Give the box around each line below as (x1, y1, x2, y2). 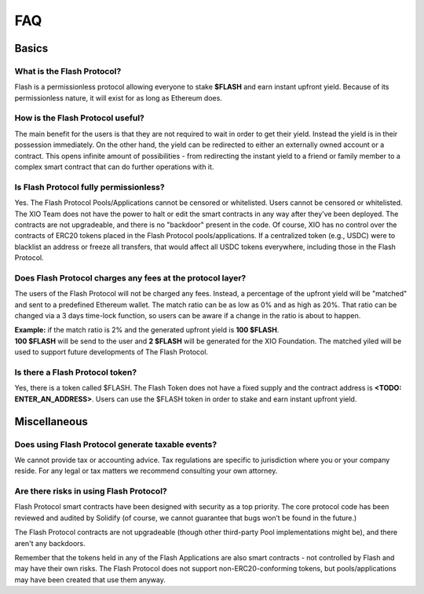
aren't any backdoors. (14, 538, 86, 548)
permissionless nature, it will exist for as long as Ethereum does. (14, 93, 223, 102)
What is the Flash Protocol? (14, 65, 122, 76)
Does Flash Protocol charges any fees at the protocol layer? (14, 272, 247, 283)
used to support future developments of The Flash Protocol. (14, 347, 208, 357)
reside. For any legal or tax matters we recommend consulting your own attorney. (14, 466, 278, 475)
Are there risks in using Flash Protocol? (14, 486, 168, 497)
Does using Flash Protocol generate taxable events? (14, 438, 217, 449)
